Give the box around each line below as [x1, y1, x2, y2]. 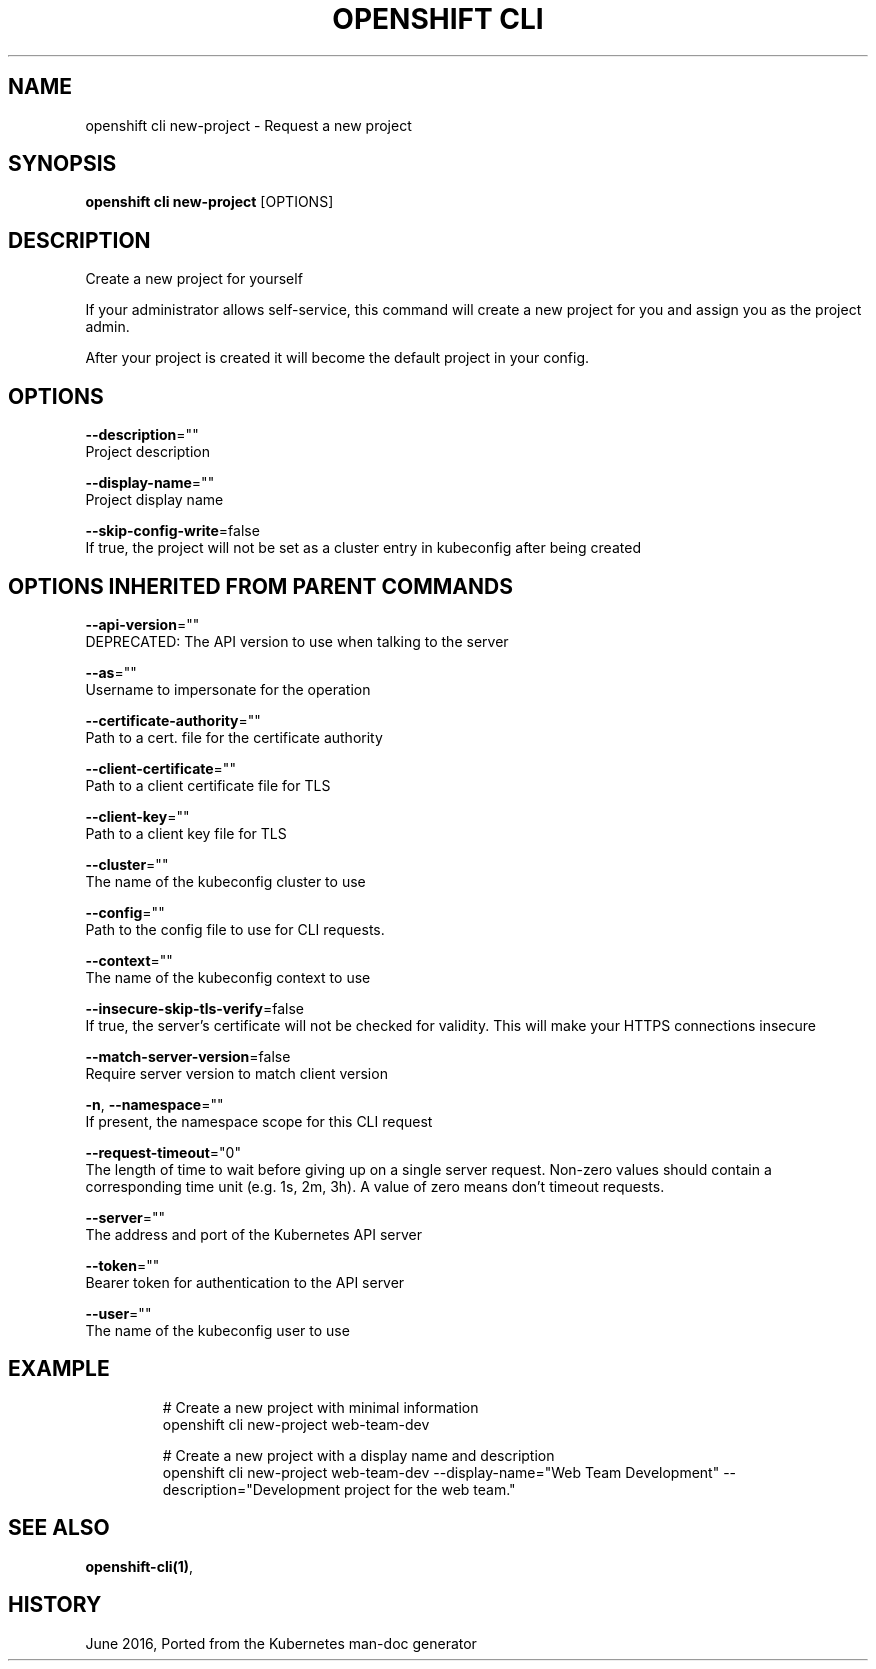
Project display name [85, 491, 224, 509]
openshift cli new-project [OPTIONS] [85, 193, 334, 211]
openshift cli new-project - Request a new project [85, 116, 412, 134]
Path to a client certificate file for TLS [85, 776, 331, 794]
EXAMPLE [8, 1356, 110, 1382]
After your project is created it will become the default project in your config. [85, 349, 590, 367]
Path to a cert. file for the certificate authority [85, 728, 383, 746]
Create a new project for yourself [85, 270, 303, 288]
